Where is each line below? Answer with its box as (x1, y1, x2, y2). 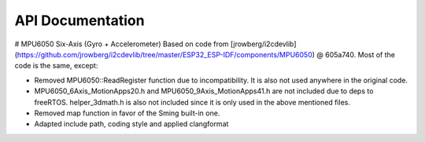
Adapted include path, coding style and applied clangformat (34, 119, 229, 129)
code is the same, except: (14, 61, 98, 71)
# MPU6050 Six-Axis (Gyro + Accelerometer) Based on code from (14, 39, 229, 49)
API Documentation (14, 12, 145, 29)
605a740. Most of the (325, 49, 395, 59)
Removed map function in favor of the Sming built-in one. (34, 108, 220, 118)
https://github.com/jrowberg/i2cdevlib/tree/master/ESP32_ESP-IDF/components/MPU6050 (17, 49, 312, 59)
